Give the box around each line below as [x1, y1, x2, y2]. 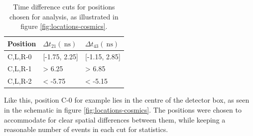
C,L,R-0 [7, 51, 32, 61]
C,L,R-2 [7, 76, 32, 86]
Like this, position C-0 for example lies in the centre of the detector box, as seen [4, 95, 250, 105]
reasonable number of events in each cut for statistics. [4, 124, 168, 135]
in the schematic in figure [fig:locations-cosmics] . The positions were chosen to [4, 105, 242, 115]
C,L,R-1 [7, 63, 32, 74]
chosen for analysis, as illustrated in [9, 11, 119, 21]
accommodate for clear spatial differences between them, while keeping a [4, 114, 226, 125]
